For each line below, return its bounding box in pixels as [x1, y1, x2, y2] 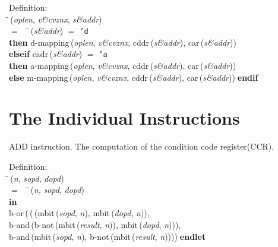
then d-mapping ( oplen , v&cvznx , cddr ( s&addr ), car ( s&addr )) [9, 36, 236, 48]
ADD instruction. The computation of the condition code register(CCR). [9, 140, 274, 153]
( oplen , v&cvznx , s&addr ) [10, 12, 102, 25]
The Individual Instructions [9, 106, 240, 130]
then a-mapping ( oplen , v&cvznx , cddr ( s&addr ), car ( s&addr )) [9, 59, 236, 72]
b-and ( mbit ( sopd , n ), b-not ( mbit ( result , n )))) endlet [9, 230, 206, 242]
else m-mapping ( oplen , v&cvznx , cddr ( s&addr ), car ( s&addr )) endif [9, 71, 258, 83]
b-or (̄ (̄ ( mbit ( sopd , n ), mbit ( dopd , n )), [9, 207, 150, 219]
